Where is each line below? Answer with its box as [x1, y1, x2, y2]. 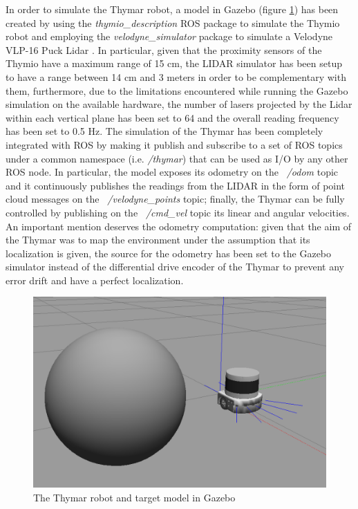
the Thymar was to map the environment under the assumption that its [6, 232, 310, 247]
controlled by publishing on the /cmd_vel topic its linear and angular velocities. [6, 205, 350, 219]
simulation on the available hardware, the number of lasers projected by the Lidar [6, 97, 352, 111]
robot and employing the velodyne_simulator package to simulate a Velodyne [6, 29, 333, 44]
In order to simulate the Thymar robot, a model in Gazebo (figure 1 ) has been [6, 2, 339, 16]
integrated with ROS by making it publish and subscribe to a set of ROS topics [6, 137, 343, 151]
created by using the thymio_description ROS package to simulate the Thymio [6, 15, 340, 30]
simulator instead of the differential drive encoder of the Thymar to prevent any [6, 259, 344, 274]
